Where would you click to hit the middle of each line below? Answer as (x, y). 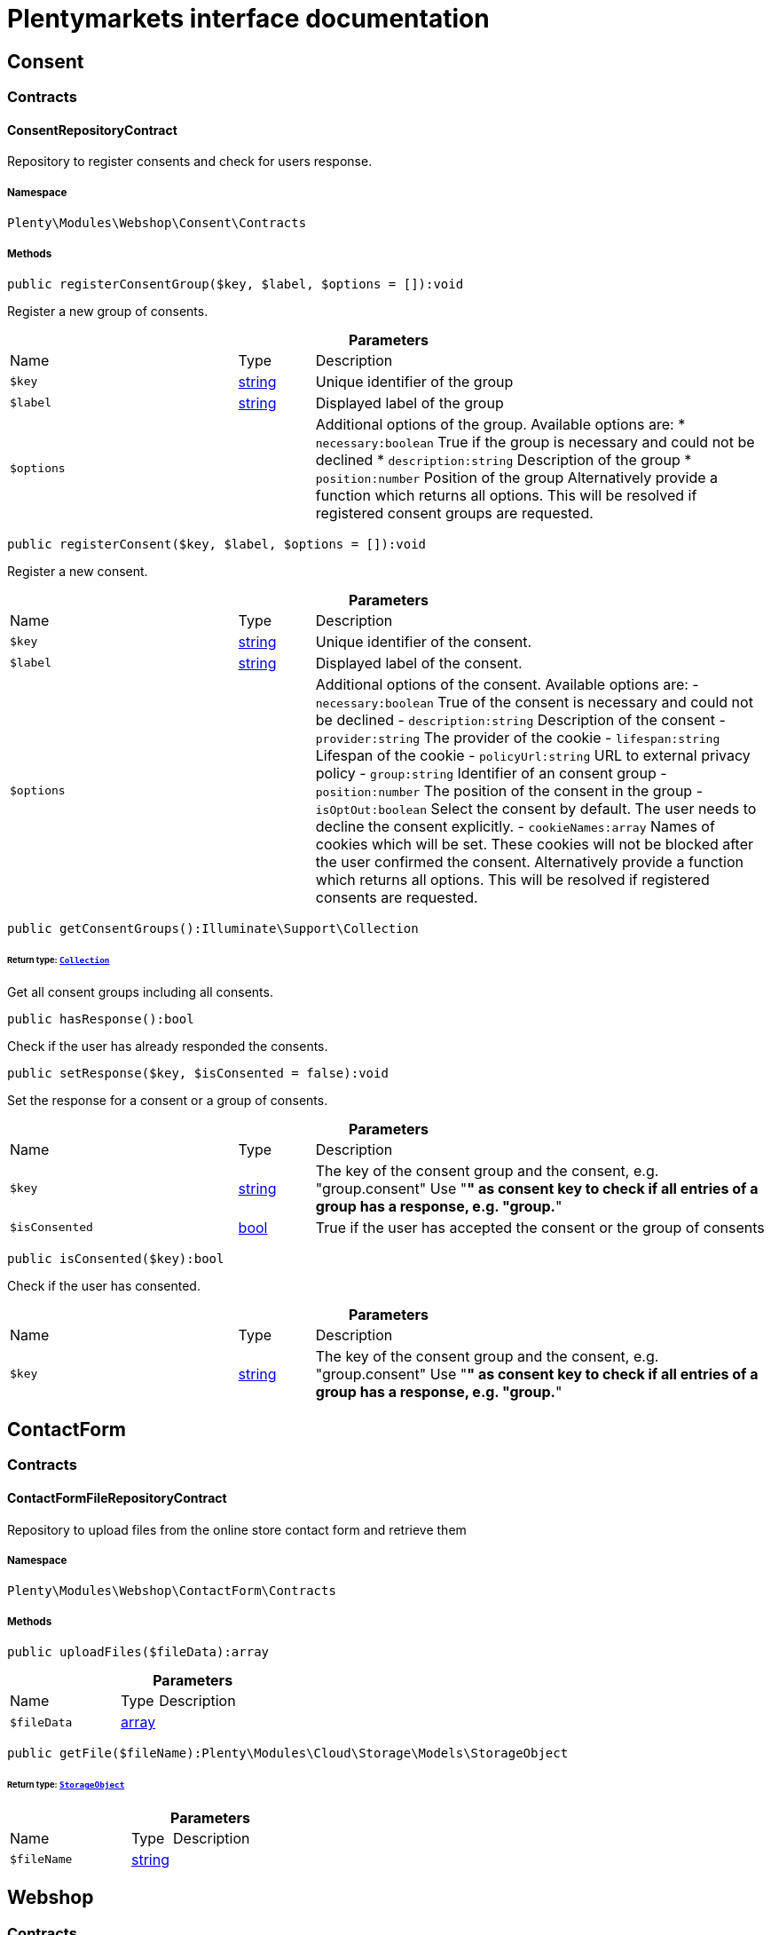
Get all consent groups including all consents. (140, 991)
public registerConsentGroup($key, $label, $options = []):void (236, 284)
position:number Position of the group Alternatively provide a (516, 477)
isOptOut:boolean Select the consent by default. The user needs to (536, 808)
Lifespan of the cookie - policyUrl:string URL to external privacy (533, 755)
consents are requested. (397, 897)
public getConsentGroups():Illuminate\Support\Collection (213, 928)
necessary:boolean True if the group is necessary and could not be (535, 442)
